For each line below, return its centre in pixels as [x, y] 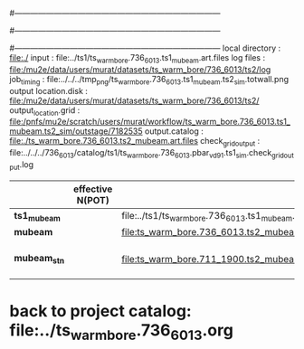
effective [93, 189]
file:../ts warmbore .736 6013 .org [121, 332]
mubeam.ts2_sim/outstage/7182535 [76, 131]
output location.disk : [49, 90]
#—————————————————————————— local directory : [145, 48]
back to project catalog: [100, 311]
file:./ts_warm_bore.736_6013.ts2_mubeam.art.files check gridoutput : [135, 142]
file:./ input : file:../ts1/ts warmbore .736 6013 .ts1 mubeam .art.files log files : [137, 59]
